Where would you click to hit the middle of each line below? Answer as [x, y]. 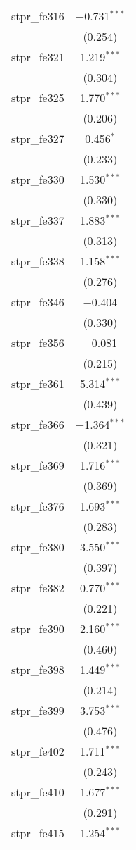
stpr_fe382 [38, 588]
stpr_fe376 [38, 506]
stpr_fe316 [38, 16]
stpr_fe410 [38, 792]
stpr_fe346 [38, 302]
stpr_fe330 [38, 179]
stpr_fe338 [38, 261]
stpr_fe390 [38, 629]
